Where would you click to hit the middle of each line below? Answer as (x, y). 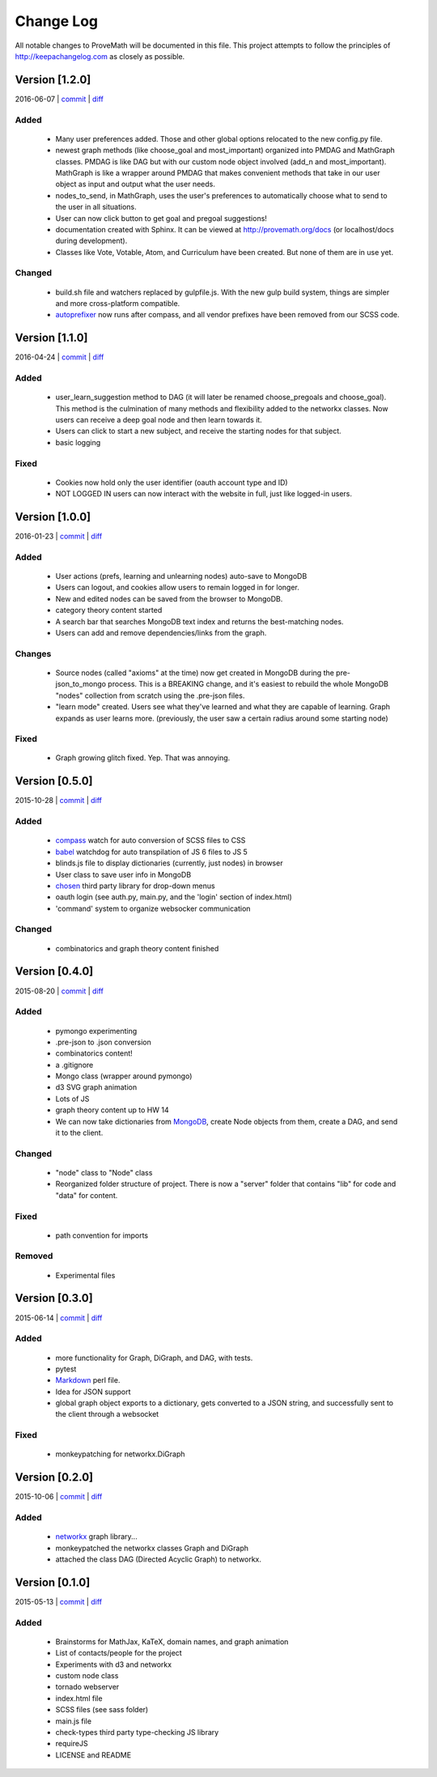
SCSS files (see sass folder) (102, 1710)
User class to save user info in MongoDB (123, 874)
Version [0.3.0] (54, 1298)
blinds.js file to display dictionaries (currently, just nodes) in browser (169, 863)
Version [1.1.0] (51, 338)
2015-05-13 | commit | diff (59, 1601)
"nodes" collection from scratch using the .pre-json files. (150, 695)
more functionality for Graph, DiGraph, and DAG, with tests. (154, 1358)
